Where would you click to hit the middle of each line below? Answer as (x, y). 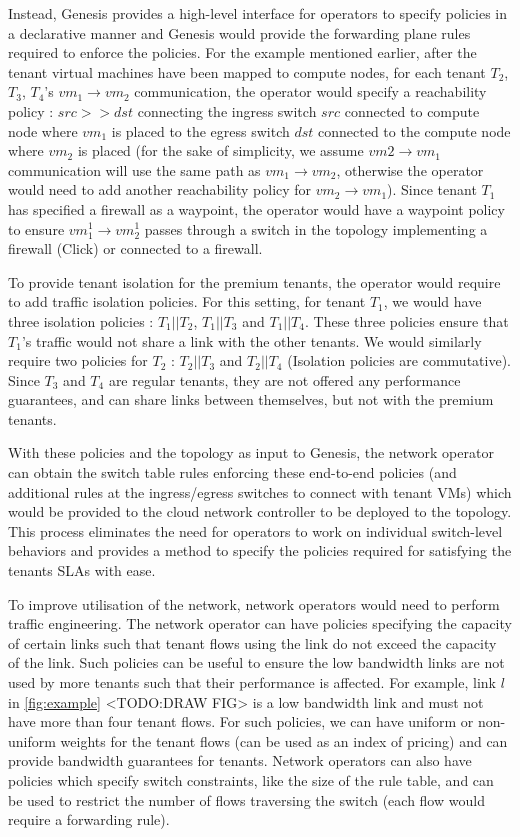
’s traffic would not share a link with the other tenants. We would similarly (251, 340)
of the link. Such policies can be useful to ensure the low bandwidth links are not (256, 662)
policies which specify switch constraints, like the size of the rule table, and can (251, 779)
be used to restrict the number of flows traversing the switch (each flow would (246, 799)
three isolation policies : (81, 320)
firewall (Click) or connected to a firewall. (135, 248)
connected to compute (412, 110)
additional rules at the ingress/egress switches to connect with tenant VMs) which (260, 491)
